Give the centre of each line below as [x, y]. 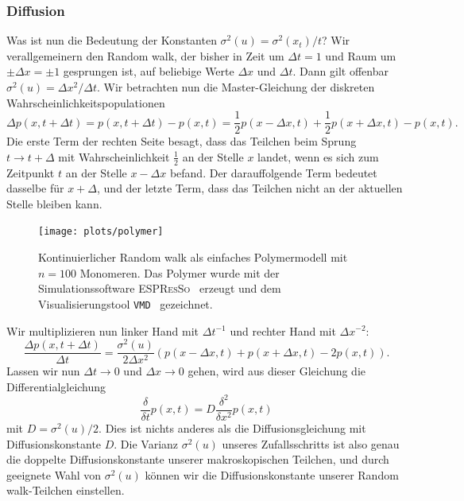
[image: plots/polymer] [101, 232]
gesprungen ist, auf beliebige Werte [149, 71]
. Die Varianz [146, 443]
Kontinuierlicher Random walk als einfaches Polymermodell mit [193, 257]
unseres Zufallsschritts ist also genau [311, 443]
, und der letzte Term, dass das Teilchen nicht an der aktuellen [250, 188]
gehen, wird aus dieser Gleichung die [277, 371]
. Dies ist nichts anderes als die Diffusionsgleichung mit [232, 428]
